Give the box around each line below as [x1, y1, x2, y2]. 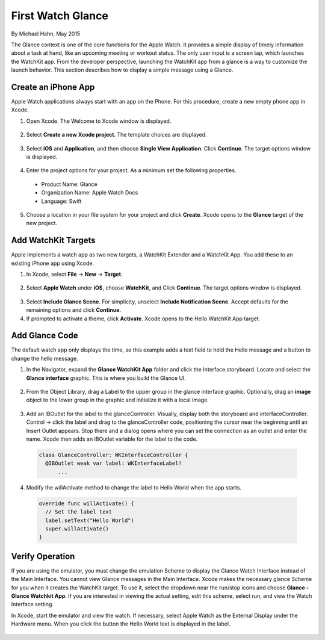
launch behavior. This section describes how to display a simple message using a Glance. [11, 66, 234, 73]
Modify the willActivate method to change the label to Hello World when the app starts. [26, 483, 242, 491]
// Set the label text [45, 509, 113, 515]
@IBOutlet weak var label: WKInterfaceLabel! [45, 460, 182, 467]
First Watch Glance [11, 9, 108, 22]
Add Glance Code [11, 331, 78, 341]
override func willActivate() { [39, 500, 135, 507]
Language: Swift [41, 197, 82, 205]
